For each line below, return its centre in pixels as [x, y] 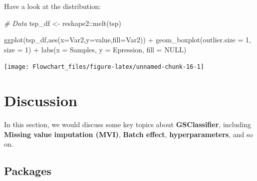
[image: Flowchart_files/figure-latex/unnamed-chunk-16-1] [104, 67]
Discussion [41, 100]
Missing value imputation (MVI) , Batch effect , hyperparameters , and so [128, 134]
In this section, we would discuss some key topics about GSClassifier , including [128, 124]
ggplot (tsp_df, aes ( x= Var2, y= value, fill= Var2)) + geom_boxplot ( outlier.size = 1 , [128, 40]
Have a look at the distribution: [52, 6]
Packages [28, 171]
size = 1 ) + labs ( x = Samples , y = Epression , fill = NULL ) [95, 49]
